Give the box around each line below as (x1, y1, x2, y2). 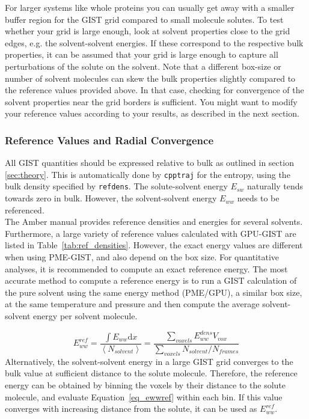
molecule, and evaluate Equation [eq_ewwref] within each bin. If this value (5, 390, 283, 403)
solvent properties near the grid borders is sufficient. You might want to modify (5, 95, 298, 108)
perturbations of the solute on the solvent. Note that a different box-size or (5, 60, 281, 72)
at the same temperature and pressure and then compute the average (5, 298, 260, 310)
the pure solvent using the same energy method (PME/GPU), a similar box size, (5, 286, 302, 298)
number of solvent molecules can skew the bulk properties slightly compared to (5, 72, 296, 84)
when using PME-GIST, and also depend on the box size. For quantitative (5, 251, 279, 263)
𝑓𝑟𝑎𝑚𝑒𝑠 (219, 349, 239, 355)
